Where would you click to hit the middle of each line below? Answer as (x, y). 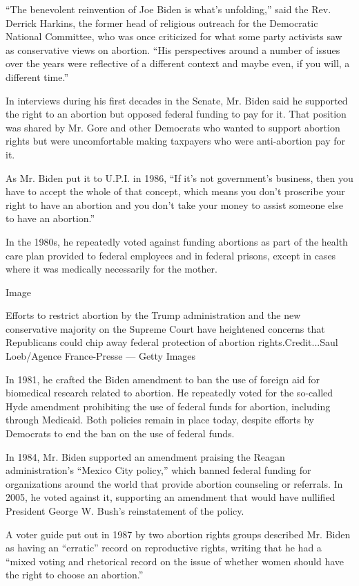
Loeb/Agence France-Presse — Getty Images (101, 356)
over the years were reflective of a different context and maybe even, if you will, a (178, 63)
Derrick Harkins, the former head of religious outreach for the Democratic (162, 22)
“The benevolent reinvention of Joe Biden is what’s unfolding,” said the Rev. (168, 9)
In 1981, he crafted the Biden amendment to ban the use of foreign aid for (163, 379)
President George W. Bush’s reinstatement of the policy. (125, 511)
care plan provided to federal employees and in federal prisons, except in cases (171, 255)
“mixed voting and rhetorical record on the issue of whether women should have (175, 561)
